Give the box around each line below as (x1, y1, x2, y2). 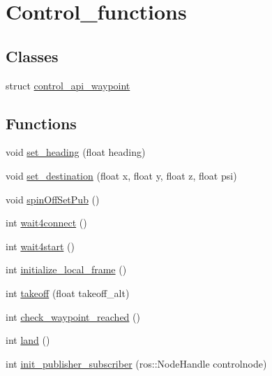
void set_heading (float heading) (6, 145, 146, 159)
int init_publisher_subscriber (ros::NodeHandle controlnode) (6, 356, 267, 370)
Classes (6, 45, 59, 66)
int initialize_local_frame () (6, 262, 127, 277)
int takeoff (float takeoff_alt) (6, 285, 130, 300)
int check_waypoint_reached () (6, 309, 140, 324)
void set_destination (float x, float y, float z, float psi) (6, 168, 237, 182)
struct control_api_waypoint (6, 78, 130, 92)
